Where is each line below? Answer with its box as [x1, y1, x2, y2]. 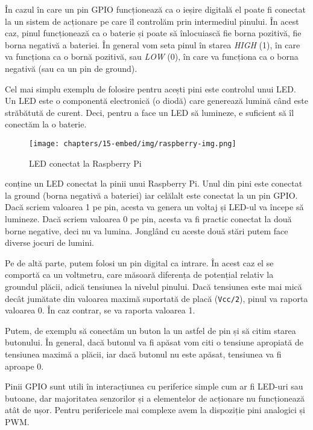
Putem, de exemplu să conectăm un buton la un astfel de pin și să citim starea [5, 324, 296, 336]
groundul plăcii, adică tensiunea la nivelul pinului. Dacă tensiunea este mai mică [5, 280, 302, 292]
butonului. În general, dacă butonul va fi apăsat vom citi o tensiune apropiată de [5, 336, 303, 348]
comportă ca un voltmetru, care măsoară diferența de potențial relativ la [5, 268, 274, 281]
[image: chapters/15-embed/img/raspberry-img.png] [29, 139, 236, 148]
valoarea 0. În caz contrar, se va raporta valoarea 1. [5, 304, 195, 316]
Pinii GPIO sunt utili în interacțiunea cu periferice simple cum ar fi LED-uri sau [5, 380, 303, 393]
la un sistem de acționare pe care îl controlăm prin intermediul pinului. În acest [5, 14, 299, 27]
